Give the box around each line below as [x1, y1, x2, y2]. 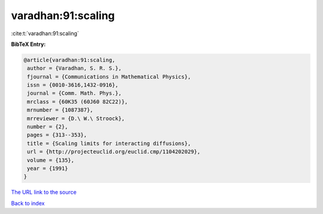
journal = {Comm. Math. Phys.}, [27, 90, 122, 97]
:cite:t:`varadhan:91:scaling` [11, 30, 79, 37]
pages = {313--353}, [27, 132, 87, 138]
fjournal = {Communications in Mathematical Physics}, [27, 73, 191, 80]
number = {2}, [27, 123, 68, 131]
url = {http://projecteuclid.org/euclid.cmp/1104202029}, [27, 148, 200, 155]
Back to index [11, 200, 45, 207]
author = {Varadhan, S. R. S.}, [27, 65, 122, 72]
